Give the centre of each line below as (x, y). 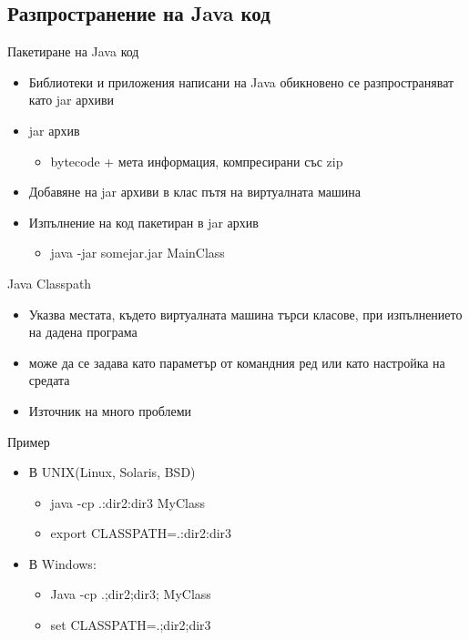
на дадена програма (83, 332)
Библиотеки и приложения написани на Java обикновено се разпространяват (241, 81)
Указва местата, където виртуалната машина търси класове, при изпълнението (245, 314)
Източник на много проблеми (110, 410)
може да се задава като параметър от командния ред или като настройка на (237, 362)
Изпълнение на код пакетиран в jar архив (143, 222)
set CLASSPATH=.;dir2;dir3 (131, 625)
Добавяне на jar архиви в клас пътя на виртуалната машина (194, 192)
